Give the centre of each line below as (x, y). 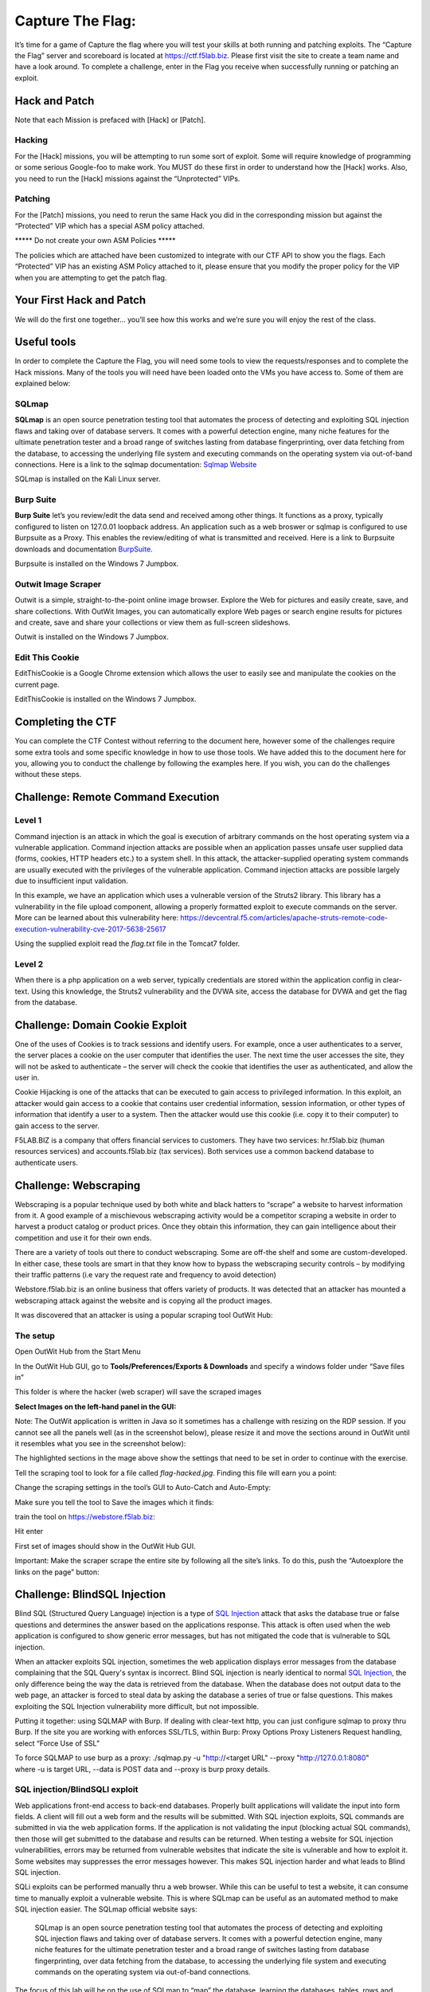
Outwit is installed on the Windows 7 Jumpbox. (92, 637)
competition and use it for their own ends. (83, 1237)
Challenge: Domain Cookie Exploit (101, 1025)
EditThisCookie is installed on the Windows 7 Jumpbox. (106, 699)
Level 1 (28, 821)
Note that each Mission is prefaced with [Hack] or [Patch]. (110, 120)
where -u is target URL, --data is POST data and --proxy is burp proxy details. (143, 1769)
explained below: (43, 383)
